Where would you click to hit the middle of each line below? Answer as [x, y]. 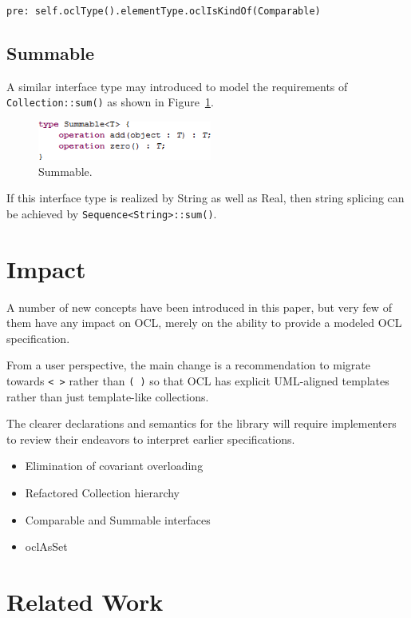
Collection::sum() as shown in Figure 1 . [110, 102]
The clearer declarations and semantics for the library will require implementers [202, 423]
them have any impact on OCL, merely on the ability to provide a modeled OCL [204, 323]
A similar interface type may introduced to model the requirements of [177, 86]
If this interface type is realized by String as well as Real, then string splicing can [205, 198]
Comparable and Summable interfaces [118, 519]
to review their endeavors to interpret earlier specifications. [151, 439]
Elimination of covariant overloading [114, 466]
